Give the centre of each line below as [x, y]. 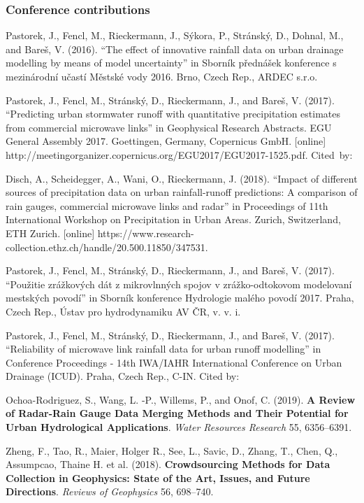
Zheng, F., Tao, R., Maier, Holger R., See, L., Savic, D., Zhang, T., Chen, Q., [172, 450]
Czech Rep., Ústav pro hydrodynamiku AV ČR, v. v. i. [123, 311]
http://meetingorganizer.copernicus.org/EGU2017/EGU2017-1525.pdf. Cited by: [179, 154]
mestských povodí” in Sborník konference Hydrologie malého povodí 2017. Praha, [180, 298]
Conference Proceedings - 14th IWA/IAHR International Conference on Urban [174, 362]
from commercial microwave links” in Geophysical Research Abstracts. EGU [169, 127]
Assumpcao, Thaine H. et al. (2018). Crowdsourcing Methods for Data [168, 464]
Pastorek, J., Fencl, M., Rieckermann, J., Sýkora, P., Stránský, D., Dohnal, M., [175, 35]
